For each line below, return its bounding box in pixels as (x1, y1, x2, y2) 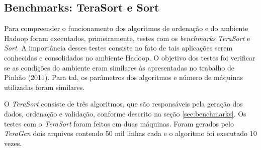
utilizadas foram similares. (4, 81, 85, 92)
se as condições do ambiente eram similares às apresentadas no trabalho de (4, 62, 235, 72)
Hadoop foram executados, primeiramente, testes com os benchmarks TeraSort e (4, 32, 250, 43)
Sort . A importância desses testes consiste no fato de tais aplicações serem (4, 42, 233, 53)
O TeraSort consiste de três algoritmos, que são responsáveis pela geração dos (4, 98, 243, 109)
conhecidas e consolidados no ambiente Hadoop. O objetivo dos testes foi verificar (4, 52, 255, 62)
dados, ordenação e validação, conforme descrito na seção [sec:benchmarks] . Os (4, 108, 246, 118)
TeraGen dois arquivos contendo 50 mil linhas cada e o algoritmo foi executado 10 (4, 128, 257, 138)
